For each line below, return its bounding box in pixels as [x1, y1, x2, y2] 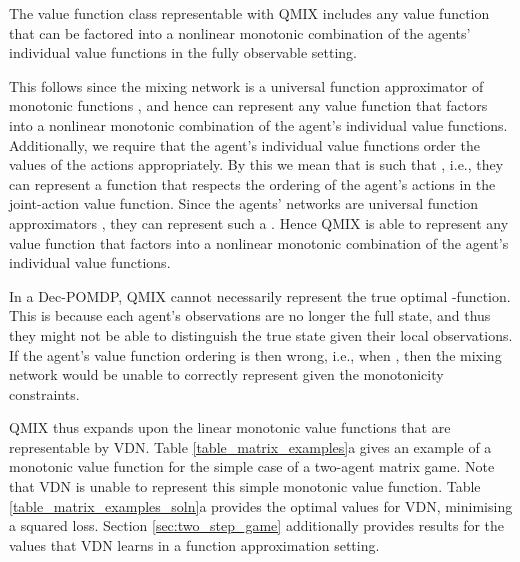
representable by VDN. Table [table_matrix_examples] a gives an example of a [9, 436, 492, 457]
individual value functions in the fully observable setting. [9, 42, 357, 63]
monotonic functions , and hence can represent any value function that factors [9, 95, 488, 116]
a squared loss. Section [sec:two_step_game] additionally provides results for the [9, 515, 505, 536]
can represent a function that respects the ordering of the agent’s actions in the [9, 173, 496, 194]
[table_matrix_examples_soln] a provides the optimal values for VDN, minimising [9, 495, 513, 516]
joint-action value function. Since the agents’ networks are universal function [9, 193, 478, 214]
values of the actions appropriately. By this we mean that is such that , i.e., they [9, 154, 504, 175]
